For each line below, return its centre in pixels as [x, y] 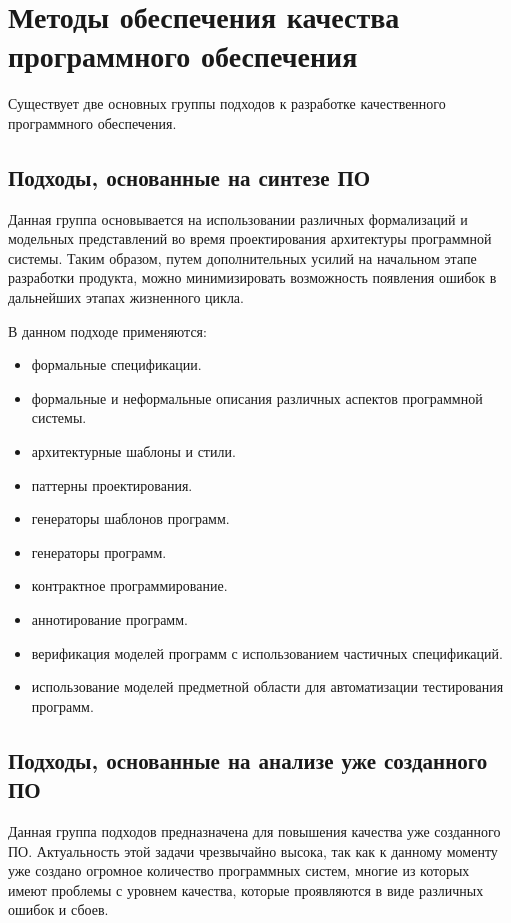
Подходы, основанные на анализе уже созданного [248, 759]
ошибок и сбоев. [58, 909]
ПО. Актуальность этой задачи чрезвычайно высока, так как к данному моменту [253, 850]
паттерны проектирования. [112, 484]
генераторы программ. [99, 551]
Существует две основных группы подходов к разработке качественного [227, 103]
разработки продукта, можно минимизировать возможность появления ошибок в [252, 277]
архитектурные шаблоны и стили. [133, 451]
